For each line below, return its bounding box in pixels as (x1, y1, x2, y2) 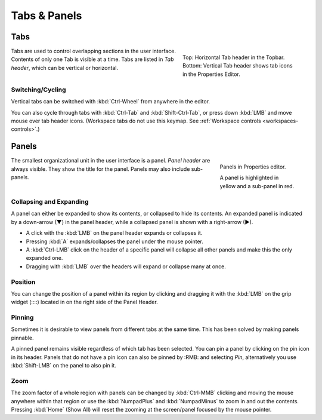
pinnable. (11, 334, 34, 341)
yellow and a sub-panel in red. (219, 182, 295, 189)
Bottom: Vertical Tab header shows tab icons (182, 62, 293, 69)
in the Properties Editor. (182, 70, 241, 78)
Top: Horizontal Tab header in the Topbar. (182, 54, 285, 61)
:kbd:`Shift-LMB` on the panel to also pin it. (11, 362, 116, 369)
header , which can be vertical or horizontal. (11, 64, 119, 71)
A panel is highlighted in (219, 174, 279, 182)
